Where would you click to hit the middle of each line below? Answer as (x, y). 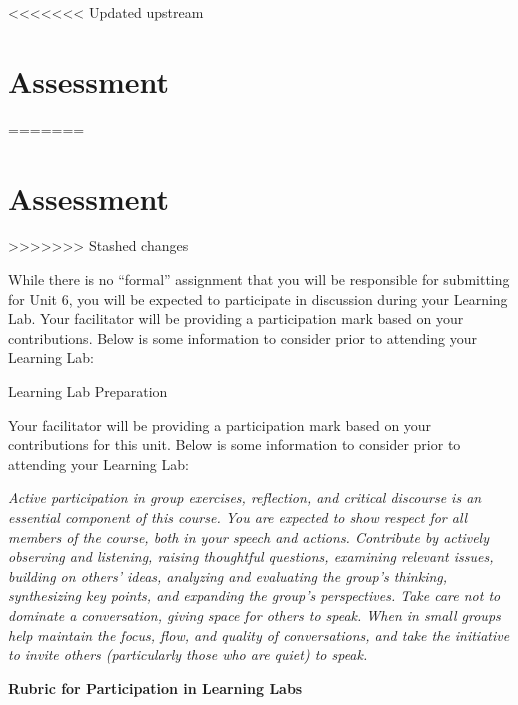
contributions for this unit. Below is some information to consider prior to (234, 444)
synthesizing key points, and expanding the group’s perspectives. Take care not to (254, 595)
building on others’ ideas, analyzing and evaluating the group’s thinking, (228, 575)
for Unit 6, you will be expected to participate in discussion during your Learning (258, 298)
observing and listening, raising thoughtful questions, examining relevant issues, (251, 556)
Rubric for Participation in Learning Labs (155, 687)
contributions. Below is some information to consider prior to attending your (242, 337)
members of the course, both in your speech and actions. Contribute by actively (248, 536)
